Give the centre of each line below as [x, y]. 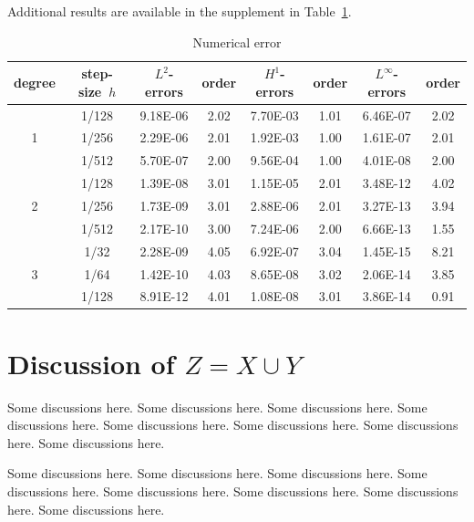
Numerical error [237, 42]
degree [35, 82]
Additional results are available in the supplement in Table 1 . [180, 11]
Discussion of [91, 363]
